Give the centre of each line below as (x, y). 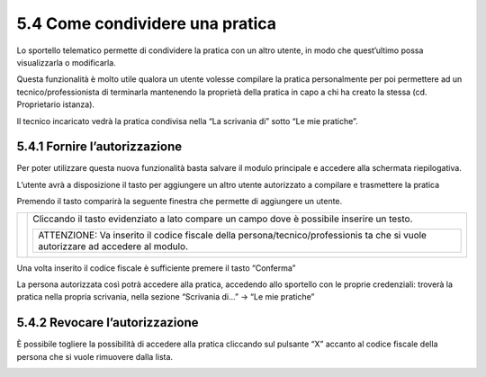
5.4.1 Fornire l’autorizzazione (99, 147)
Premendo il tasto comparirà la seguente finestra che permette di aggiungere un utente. (180, 202)
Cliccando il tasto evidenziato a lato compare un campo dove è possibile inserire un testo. (223, 219)
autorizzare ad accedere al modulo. (113, 246)
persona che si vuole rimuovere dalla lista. (95, 356)
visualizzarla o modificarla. (66, 62)
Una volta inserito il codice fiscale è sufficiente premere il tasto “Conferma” (156, 268)
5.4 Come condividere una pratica (147, 23)
